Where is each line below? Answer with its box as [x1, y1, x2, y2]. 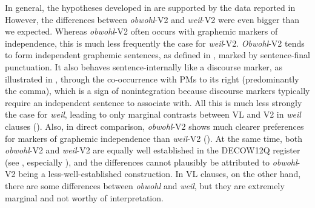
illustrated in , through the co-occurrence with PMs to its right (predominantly [5, 72, 299, 85]
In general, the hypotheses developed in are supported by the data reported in [5, 1, 296, 13]
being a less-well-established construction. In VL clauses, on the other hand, [18, 167, 301, 180]
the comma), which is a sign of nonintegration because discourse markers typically [5, 84, 310, 97]
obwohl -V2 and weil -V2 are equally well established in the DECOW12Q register [5, 144, 300, 156]
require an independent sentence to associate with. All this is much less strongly [5, 96, 302, 109]
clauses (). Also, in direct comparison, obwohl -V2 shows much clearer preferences [5, 119, 304, 132]
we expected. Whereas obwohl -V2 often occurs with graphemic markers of [5, 25, 278, 38]
